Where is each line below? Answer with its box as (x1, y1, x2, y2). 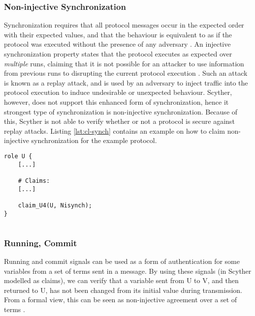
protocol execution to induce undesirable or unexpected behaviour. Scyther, (4, 87, 232, 97)
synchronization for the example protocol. (31, 135, 157, 145)
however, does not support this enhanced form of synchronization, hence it (4, 96, 229, 107)
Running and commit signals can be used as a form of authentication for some (4, 256, 240, 266)
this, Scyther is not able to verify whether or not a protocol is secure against (4, 116, 235, 126)
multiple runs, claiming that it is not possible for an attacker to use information (4, 58, 244, 68)
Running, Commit (4, 236, 77, 249)
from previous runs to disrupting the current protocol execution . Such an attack (4, 68, 248, 78)
